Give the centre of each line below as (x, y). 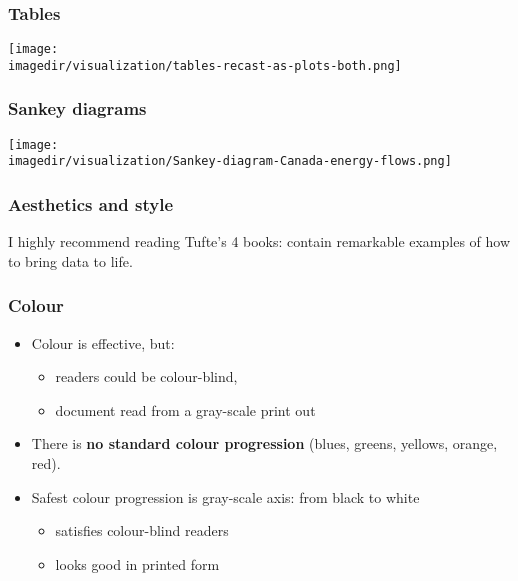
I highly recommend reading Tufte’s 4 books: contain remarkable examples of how (259, 241)
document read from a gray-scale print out (185, 409)
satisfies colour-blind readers (142, 530)
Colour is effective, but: (103, 342)
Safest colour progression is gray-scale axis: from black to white (225, 496)
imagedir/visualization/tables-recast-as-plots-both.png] (205, 65)
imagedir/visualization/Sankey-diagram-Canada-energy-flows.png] (230, 161)
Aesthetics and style (91, 203)
